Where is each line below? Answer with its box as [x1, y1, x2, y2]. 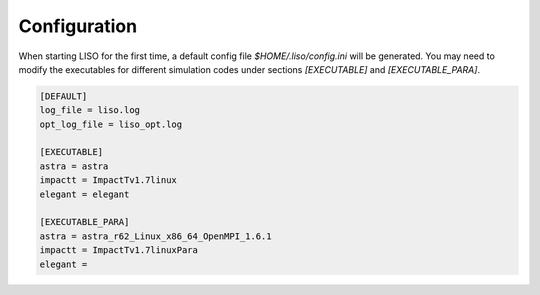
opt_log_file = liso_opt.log [39, 118, 183, 130]
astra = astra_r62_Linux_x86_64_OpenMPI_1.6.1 [39, 230, 272, 242]
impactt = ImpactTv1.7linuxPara [39, 245, 199, 256]
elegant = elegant [39, 188, 130, 200]
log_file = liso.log [39, 105, 140, 116]
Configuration [18, 15, 138, 37]
